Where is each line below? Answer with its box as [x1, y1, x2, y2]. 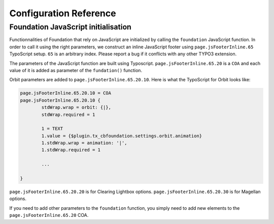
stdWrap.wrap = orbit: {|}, [41, 105, 112, 110]
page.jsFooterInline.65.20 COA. [9, 212, 89, 218]
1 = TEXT [41, 126, 63, 132]
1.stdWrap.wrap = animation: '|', [41, 140, 127, 146]
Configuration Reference [9, 8, 116, 19]
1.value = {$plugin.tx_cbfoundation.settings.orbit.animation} [41, 133, 202, 139]
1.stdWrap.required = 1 [41, 147, 101, 153]
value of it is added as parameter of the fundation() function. [9, 67, 142, 73]
